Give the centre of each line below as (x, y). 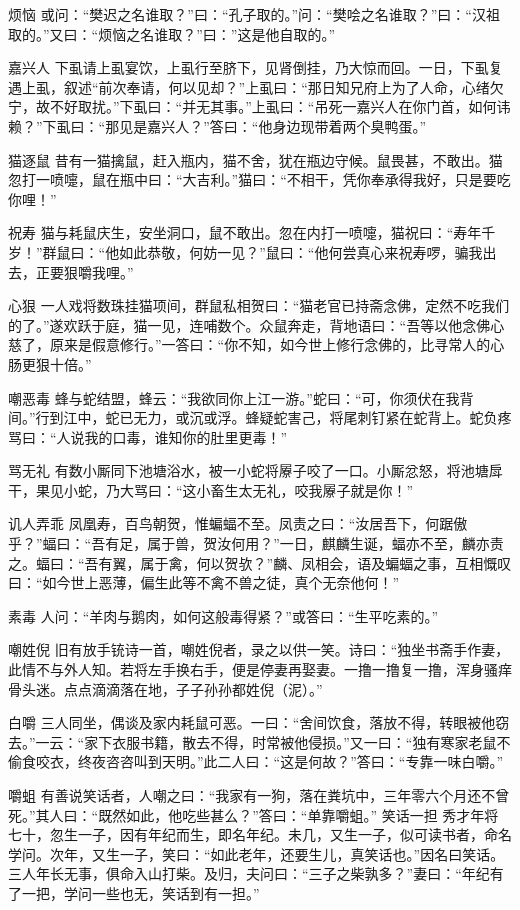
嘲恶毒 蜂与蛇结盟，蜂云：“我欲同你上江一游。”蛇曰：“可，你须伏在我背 (241, 397)
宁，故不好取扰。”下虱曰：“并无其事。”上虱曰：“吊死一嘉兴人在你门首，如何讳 (259, 106)
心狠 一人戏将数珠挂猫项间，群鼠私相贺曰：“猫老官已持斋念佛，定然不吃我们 (259, 305)
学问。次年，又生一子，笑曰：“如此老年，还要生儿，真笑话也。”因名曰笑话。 (256, 853)
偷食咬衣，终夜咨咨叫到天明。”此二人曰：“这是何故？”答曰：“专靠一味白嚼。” (256, 761)
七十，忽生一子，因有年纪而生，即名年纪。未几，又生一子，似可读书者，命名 (260, 834)
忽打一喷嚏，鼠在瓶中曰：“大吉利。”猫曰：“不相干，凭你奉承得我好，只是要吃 (259, 179)
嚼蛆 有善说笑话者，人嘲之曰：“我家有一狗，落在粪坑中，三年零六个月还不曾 (259, 795)
